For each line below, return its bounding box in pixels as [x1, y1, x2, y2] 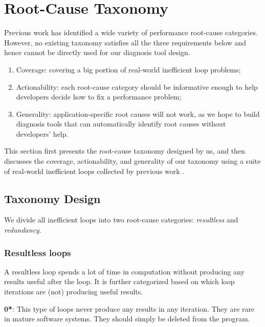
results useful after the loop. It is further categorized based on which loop [4, 276, 235, 287]
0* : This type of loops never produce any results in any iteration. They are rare [4, 303, 255, 314]
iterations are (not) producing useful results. [4, 286, 143, 297]
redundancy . [4, 224, 41, 235]
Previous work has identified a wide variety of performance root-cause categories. [4, 27, 258, 38]
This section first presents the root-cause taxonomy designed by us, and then [4, 145, 245, 156]
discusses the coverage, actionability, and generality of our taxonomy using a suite [4, 156, 261, 166]
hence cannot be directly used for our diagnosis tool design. [4, 47, 190, 58]
